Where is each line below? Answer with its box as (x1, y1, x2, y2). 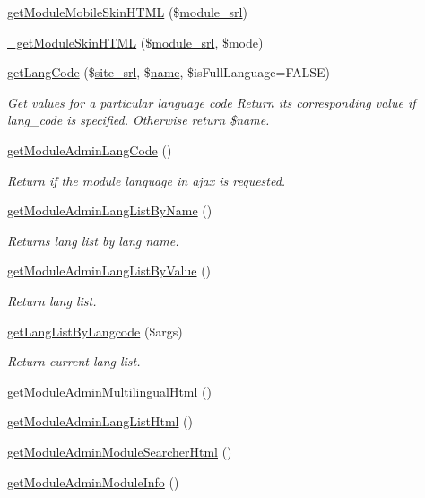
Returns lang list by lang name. (7, 231, 179, 249)
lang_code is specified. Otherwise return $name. (7, 110, 270, 129)
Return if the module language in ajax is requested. (7, 170, 286, 189)
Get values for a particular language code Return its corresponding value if (7, 92, 416, 111)
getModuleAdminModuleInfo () (7, 472, 179, 491)
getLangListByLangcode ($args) (7, 321, 183, 340)
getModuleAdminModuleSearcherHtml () (7, 441, 232, 460)
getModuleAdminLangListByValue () (7, 261, 212, 280)
